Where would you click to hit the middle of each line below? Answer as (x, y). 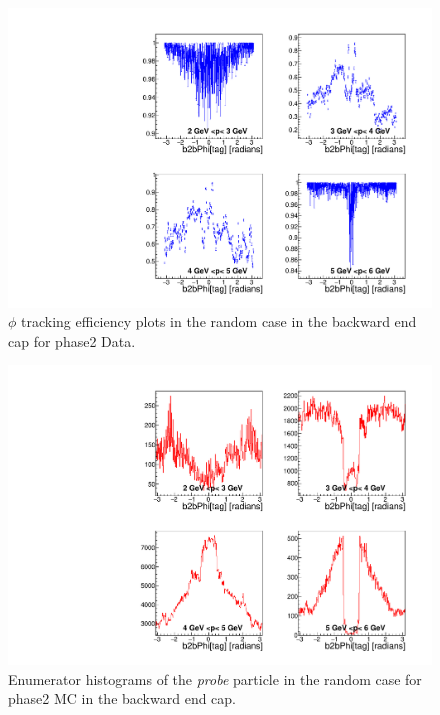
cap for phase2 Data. (72, 340)
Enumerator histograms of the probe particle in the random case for (215, 678)
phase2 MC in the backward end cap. (122, 698)
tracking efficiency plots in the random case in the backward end (219, 321)
